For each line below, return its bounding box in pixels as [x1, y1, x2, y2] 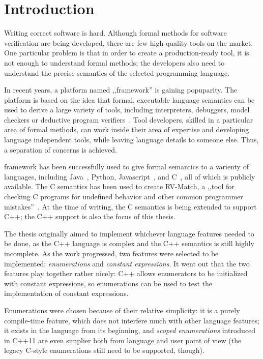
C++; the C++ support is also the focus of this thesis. [4, 211, 176, 222]
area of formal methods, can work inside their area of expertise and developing [4, 124, 249, 135]
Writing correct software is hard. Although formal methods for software [4, 27, 227, 38]
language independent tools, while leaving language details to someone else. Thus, [4, 134, 259, 145]
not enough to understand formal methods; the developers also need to [4, 57, 225, 68]
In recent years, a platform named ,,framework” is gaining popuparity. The [4, 84, 238, 95]
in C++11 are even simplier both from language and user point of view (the [4, 335, 242, 345]
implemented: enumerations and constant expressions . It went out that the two [4, 258, 250, 268]
